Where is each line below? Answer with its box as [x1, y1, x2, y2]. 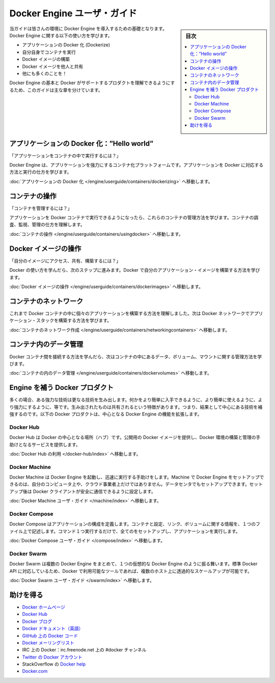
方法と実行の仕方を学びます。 [9, 169, 72, 175]
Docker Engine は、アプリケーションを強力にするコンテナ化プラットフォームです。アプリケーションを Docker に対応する [9, 162, 264, 168]
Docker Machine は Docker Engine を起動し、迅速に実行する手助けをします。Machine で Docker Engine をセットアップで [9, 474, 264, 480]
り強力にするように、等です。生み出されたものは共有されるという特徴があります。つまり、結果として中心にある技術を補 [9, 404, 262, 410]
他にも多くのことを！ [22, 70, 67, 76]
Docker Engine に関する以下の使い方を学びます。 [9, 32, 113, 38]
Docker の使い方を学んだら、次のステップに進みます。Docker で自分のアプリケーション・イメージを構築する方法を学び [9, 267, 260, 273]
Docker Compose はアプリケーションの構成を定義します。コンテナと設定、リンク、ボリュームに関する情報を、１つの [9, 521, 256, 527]
